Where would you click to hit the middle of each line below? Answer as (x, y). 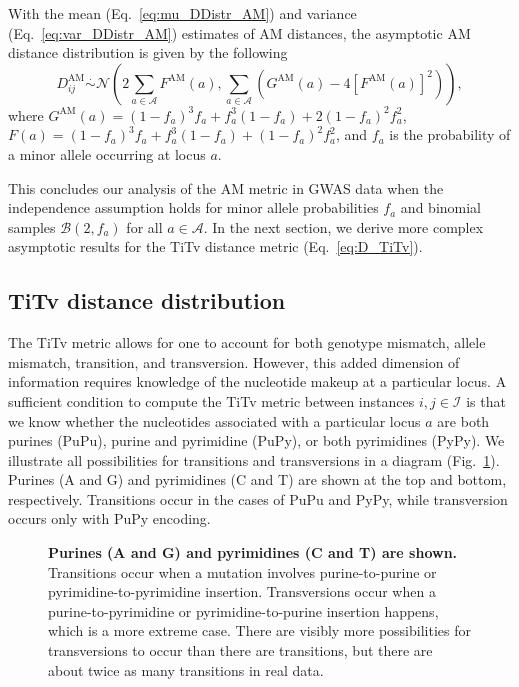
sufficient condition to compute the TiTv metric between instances (211, 400)
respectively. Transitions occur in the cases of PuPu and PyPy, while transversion (258, 498)
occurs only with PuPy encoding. (109, 518)
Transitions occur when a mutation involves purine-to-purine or (242, 571)
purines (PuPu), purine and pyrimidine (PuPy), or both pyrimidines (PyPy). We (256, 440)
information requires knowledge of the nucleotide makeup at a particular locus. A (257, 381)
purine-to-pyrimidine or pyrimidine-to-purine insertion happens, (243, 610)
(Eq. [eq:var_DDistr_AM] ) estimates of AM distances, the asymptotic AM (239, 32)
